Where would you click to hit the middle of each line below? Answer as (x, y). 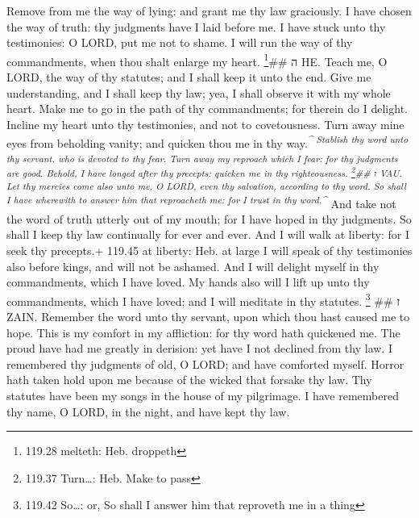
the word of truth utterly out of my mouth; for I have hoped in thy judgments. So (209, 218)
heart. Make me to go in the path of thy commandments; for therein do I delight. (207, 109)
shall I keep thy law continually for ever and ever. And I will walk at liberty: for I (208, 234)
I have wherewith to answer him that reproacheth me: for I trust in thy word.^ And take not (201, 202)
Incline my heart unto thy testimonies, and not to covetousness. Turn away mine (205, 124)
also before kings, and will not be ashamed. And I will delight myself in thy (193, 266)
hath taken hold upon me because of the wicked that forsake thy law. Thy (189, 380)
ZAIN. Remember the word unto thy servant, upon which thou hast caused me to (208, 316)
